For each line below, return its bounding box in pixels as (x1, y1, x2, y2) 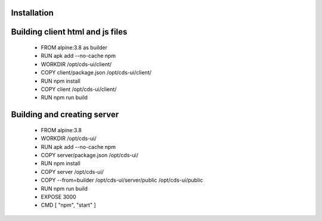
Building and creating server (11, 110, 119, 120)
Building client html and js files (11, 27, 128, 37)
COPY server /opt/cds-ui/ (41, 168, 104, 175)
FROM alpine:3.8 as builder (41, 44, 107, 51)
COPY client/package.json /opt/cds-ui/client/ (41, 69, 152, 76)
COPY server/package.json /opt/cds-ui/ (41, 151, 138, 158)
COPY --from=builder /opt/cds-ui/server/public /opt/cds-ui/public (41, 176, 203, 184)
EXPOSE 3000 (41, 193, 77, 200)
